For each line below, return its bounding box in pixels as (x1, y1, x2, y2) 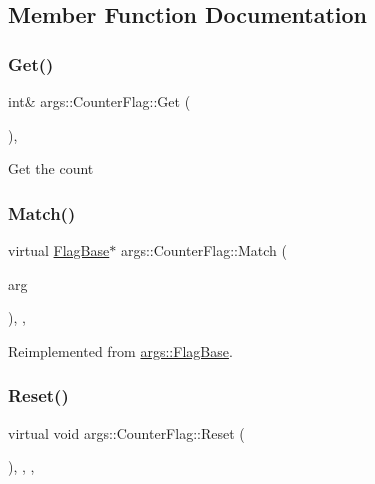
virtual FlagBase (8, 240, 110, 260)
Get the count (8, 158, 94, 179)
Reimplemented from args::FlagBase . (8, 340, 233, 361)
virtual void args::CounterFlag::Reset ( (8, 422, 245, 443)
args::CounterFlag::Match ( (120, 240, 287, 260)
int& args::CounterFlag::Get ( (8, 91, 191, 111)
